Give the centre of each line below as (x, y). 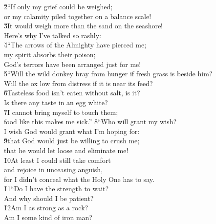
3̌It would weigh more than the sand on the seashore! (84, 26)
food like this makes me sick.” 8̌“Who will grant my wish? (90, 122)
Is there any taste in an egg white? (56, 102)
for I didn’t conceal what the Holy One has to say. (79, 179)
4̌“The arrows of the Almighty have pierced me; (75, 45)
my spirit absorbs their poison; (50, 54)
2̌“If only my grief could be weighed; (58, 6)
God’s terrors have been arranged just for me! (73, 64)
